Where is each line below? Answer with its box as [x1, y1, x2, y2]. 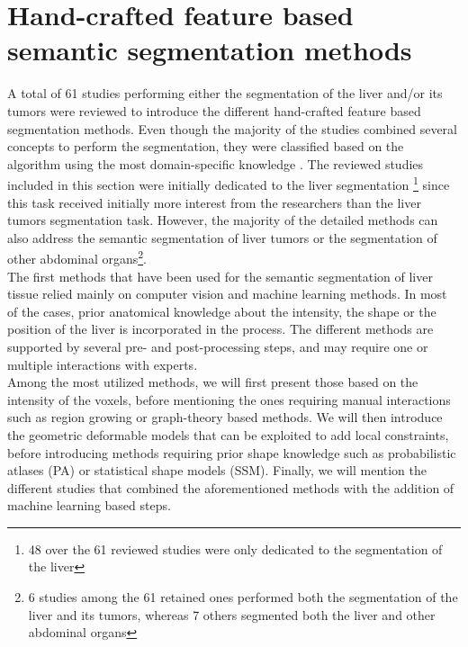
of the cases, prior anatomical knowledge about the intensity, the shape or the [7, 301, 436, 320]
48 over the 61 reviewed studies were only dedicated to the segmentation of [28, 539, 443, 558]
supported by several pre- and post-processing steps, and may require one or [7, 337, 428, 355]
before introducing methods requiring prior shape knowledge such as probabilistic [7, 443, 456, 462]
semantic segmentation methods [7, 31, 412, 68]
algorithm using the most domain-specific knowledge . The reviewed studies [7, 154, 424, 173]
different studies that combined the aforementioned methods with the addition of [7, 478, 454, 497]
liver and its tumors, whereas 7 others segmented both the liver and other [28, 605, 436, 624]
